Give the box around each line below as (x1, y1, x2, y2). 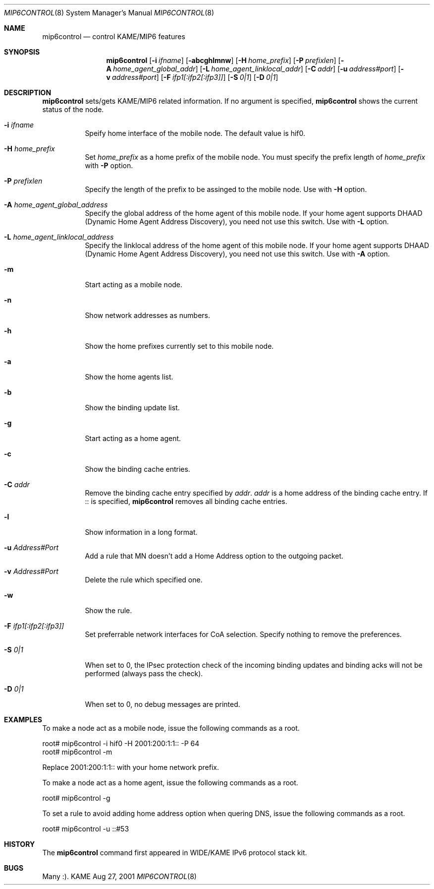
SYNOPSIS (4, 48, 40, 56)
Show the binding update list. (85, 403, 180, 412)
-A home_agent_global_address (4, 200, 108, 209)
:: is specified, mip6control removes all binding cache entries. (85, 497, 287, 506)
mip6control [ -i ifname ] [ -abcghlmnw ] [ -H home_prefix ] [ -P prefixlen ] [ (106, 56, 341, 64)
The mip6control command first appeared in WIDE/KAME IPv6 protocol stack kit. (42, 848, 307, 857)
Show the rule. (85, 606, 132, 615)
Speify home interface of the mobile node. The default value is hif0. (85, 129, 306, 137)
